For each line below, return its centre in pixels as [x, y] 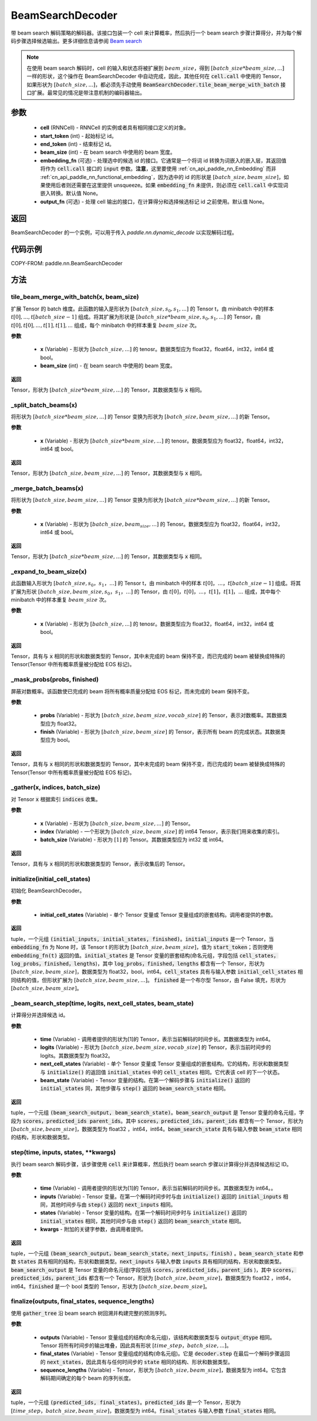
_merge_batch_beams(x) [47, 488]
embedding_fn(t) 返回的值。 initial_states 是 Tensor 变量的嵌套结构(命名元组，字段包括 [124, 955]
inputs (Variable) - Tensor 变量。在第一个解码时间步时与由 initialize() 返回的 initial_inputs [161, 1196]
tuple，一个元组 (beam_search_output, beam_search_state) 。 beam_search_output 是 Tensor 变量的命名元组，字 [158, 1113]
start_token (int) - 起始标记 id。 [78, 136]
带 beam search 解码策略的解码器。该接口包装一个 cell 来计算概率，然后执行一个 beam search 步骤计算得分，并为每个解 [156, 33]
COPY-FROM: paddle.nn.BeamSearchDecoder [67, 263]
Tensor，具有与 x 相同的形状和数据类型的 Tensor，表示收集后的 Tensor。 [100, 864]
